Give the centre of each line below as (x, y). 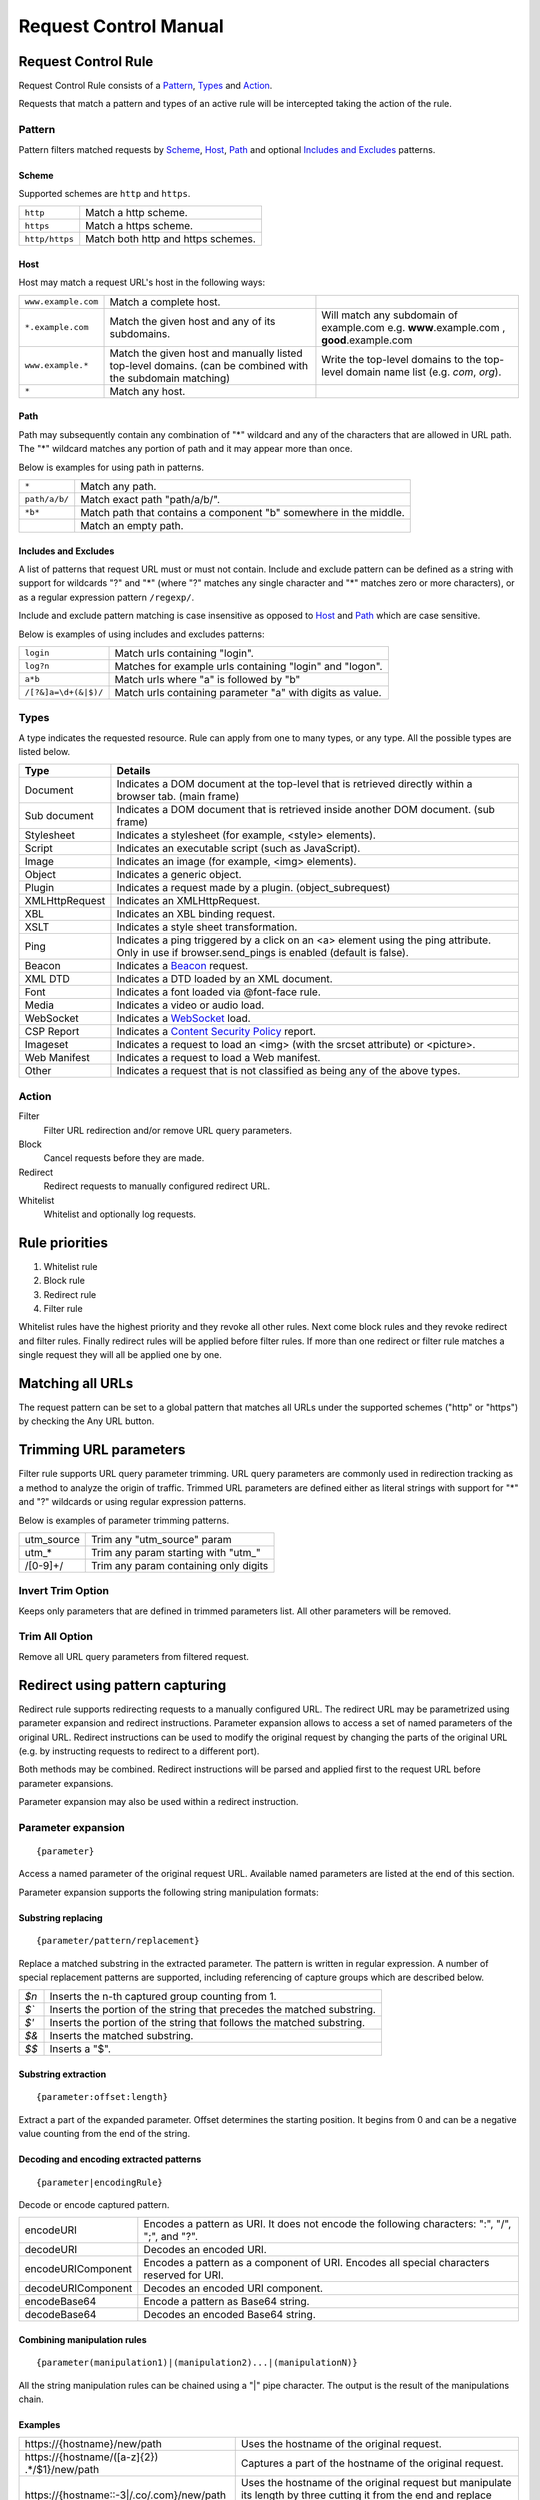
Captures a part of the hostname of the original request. (372, 2463)
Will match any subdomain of (390, 315)
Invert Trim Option (64, 1591)
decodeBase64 (60, 2315)
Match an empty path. (132, 525)
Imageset (46, 1045)
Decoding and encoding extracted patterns (110, 2159)
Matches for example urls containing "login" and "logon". (248, 666)
